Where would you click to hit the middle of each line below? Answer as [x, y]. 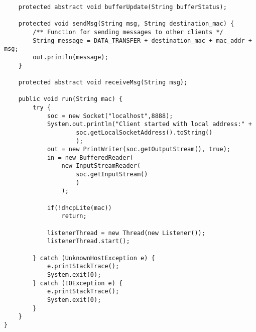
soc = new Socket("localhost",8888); [110, 116]
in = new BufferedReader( [90, 157]
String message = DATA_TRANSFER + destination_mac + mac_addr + [142, 40]
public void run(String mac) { [71, 99]
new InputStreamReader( [101, 166]
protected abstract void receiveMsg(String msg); [103, 82]
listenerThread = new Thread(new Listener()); [126, 233]
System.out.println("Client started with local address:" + [149, 124]
